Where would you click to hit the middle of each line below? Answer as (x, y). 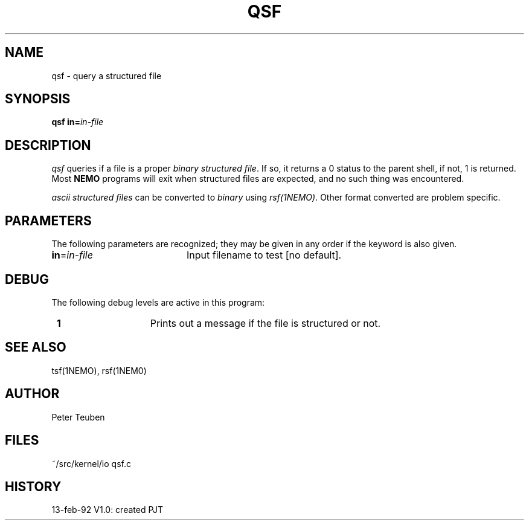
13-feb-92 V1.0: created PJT (107, 510)
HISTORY (33, 486)
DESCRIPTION (48, 145)
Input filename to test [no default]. (264, 255)
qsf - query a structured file (107, 76)
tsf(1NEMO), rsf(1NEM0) (99, 370)
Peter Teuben (78, 417)
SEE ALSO (36, 347)
